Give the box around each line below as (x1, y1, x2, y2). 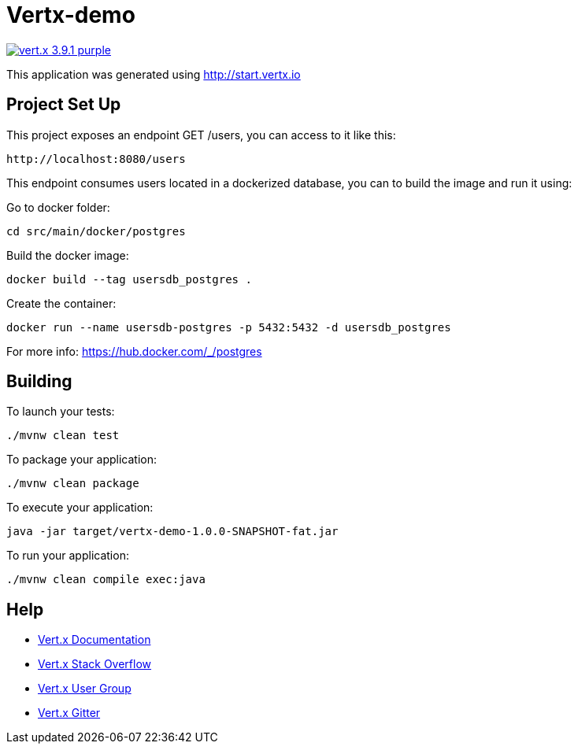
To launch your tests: (6, 405, 115, 419)
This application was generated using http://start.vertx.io (6, 67, 301, 81)
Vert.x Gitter (38, 706, 101, 720)
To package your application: (6, 453, 157, 467)
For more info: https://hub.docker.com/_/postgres (6, 344, 262, 358)
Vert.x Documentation (38, 633, 151, 647)
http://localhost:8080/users (6, 152, 186, 165)
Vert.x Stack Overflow (38, 657, 152, 671)
